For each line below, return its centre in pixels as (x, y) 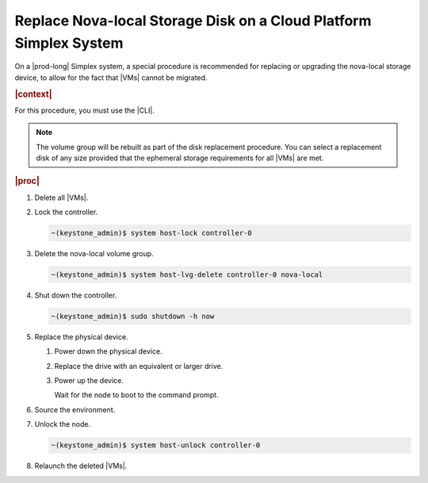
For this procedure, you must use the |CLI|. (84, 110)
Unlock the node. (63, 424)
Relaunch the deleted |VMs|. (81, 466)
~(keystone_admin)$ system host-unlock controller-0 (156, 445)
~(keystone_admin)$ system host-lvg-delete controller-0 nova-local (187, 274)
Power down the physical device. (108, 351)
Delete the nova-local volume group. (94, 253)
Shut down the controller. (76, 295)
